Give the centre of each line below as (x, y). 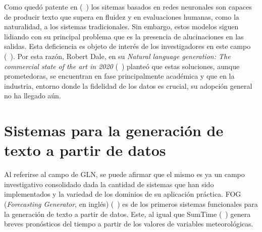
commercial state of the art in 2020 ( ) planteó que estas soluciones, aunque (122, 66)
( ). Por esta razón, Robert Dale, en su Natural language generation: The (117, 56)
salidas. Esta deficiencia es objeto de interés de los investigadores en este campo (127, 46)
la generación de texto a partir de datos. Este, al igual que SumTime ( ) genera (127, 214)
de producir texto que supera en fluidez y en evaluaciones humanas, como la (122, 16)
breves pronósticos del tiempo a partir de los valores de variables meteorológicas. (129, 224)
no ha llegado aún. (33, 96)
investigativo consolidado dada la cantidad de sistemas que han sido (109, 184)
